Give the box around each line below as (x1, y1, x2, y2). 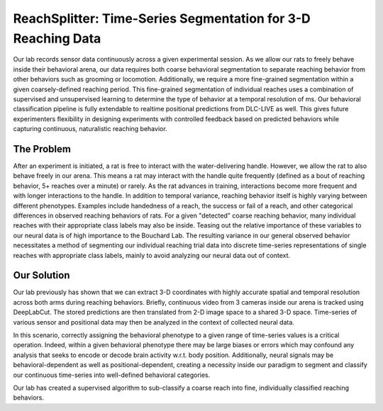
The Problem (13, 142, 71, 155)
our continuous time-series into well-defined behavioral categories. (13, 371, 211, 379)
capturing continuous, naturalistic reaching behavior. (13, 125, 167, 133)
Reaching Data (13, 30, 101, 46)
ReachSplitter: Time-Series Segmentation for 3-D (13, 11, 311, 26)
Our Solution (13, 269, 70, 281)
